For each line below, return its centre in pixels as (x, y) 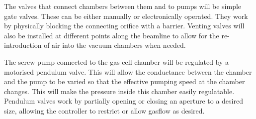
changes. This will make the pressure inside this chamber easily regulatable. (119, 91)
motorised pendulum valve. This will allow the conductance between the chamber (128, 71)
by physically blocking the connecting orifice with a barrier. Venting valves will (124, 26)
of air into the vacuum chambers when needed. (115, 45)
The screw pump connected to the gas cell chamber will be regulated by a (117, 61)
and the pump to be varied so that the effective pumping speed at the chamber (125, 81)
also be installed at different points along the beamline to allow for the (112, 35)
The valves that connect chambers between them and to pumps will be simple (123, 6)
